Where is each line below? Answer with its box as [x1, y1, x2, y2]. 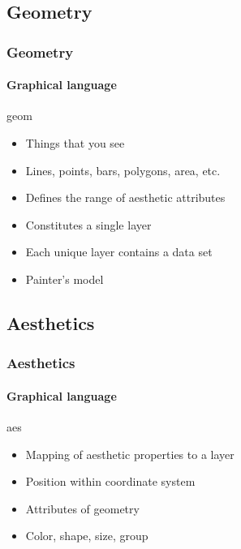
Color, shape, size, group [25, 527, 148, 544]
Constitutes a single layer [25, 216, 152, 233]
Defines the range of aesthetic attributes [25, 189, 226, 206]
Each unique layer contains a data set [25, 243, 213, 260]
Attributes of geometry [25, 500, 140, 517]
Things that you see [25, 135, 125, 152]
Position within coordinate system [25, 473, 196, 490]
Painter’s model [25, 270, 104, 287]
